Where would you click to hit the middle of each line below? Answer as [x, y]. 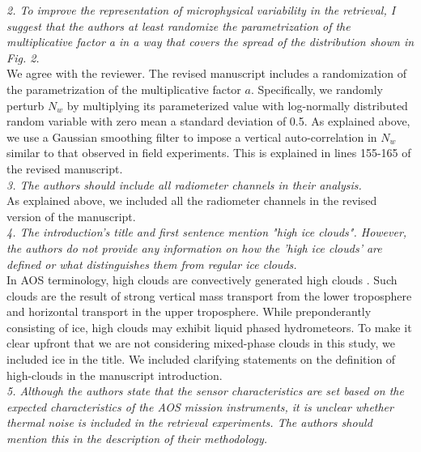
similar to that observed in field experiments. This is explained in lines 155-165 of [209, 153]
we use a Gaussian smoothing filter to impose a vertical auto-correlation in [192, 136]
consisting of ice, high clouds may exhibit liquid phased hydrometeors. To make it [209, 327]
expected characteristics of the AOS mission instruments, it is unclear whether [200, 406]
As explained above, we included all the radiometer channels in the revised [192, 200]
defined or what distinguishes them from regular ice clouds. [152, 264]
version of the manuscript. [71, 216]
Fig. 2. [23, 57]
